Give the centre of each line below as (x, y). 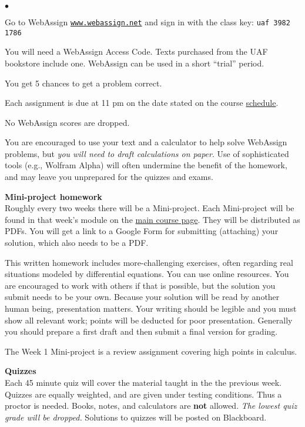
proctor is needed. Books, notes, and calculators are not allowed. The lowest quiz (151, 406)
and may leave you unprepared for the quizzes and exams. (109, 177)
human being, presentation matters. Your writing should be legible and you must (151, 308)
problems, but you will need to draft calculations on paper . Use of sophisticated (147, 153)
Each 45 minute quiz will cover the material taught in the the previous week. (143, 382)
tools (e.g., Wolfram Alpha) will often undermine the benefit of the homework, (146, 165)
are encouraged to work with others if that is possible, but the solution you (140, 285)
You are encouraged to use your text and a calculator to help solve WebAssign (146, 142)
